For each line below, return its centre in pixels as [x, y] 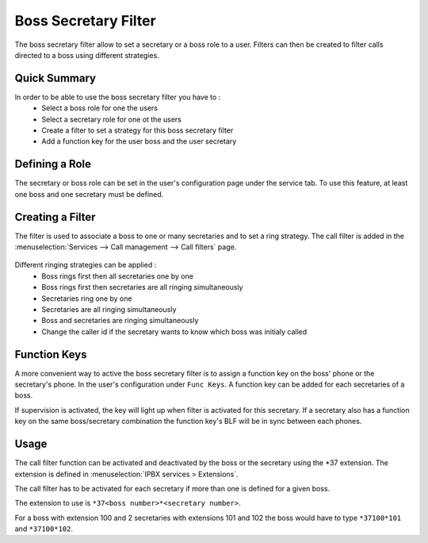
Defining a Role [53, 164]
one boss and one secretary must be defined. [89, 194]
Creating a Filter [55, 217]
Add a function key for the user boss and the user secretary [139, 141]
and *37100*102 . [44, 529]
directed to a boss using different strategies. [87, 55]
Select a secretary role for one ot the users [111, 119]
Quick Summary [55, 78]
